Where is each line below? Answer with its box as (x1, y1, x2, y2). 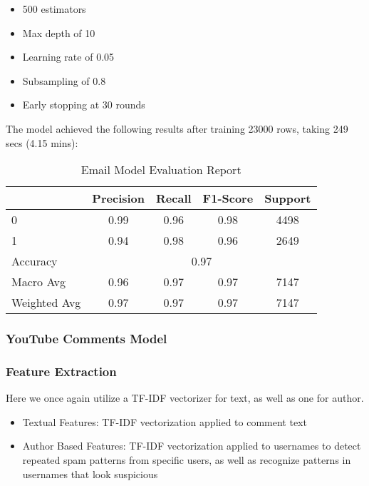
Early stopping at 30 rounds (22, 97, 145, 112)
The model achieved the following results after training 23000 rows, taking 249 (6, 121, 348, 136)
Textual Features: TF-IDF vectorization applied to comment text (22, 414, 307, 429)
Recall (156, 190, 192, 207)
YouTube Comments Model (6, 330, 167, 348)
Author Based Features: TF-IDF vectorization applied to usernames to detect (22, 438, 361, 453)
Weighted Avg (11, 294, 81, 311)
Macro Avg (11, 273, 66, 290)
